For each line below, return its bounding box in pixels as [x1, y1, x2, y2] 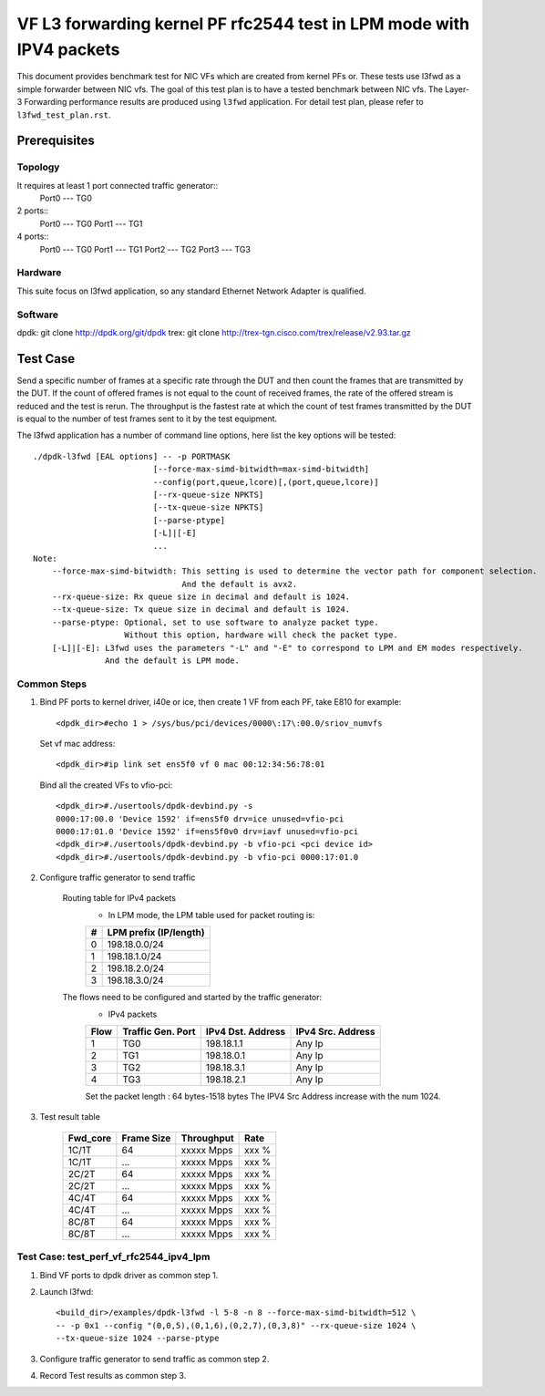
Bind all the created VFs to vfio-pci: [39, 780, 173, 791]
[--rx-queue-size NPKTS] [152, 489, 264, 500]
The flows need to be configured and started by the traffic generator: [62, 992, 323, 1003]
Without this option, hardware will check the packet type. [124, 630, 398, 640]
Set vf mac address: [39, 738, 116, 749]
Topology [16, 160, 60, 173]
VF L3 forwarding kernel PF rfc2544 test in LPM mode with [16, 14, 469, 34]
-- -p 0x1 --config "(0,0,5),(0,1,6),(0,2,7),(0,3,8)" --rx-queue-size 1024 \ [56, 1320, 416, 1330]
